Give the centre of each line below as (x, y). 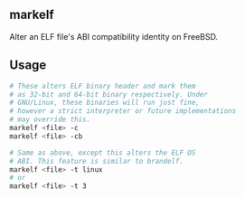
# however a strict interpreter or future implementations (123, 111)
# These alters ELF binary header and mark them (103, 86)
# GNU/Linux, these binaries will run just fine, (105, 103)
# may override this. (50, 120)
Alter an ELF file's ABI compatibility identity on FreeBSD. (114, 36)
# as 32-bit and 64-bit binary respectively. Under (108, 94)
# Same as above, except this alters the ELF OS (103, 153)
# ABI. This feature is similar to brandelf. (96, 161)
